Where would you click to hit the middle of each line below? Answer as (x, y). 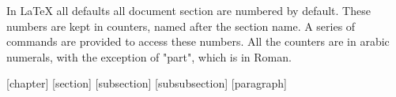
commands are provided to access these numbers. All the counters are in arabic (198, 41)
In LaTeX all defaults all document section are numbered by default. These (189, 10)
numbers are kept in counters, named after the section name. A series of (181, 26)
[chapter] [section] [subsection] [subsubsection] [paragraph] (147, 83)
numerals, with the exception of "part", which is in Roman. (149, 56)
